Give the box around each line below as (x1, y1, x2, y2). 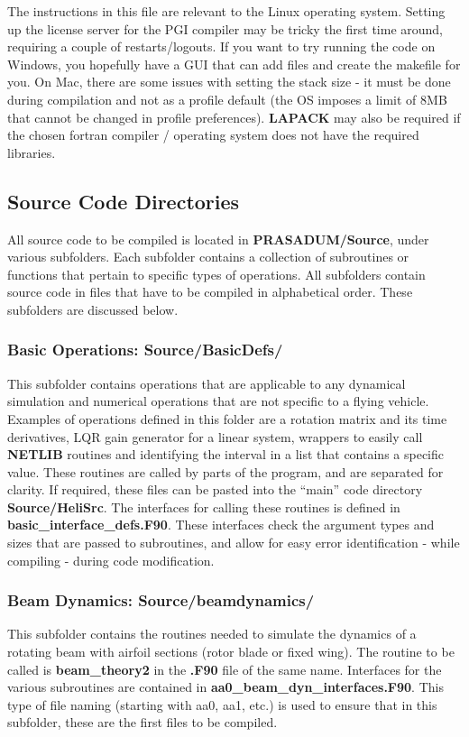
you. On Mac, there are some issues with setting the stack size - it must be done (7, 72, 451, 91)
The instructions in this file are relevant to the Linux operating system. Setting (7, 2, 446, 20)
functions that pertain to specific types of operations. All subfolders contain (7, 264, 426, 283)
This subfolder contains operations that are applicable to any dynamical (7, 373, 406, 392)
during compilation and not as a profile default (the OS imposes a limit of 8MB (7, 89, 447, 108)
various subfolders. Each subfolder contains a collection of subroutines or (7, 247, 409, 266)
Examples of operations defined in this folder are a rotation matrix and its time (7, 409, 447, 428)
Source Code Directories (7, 187, 240, 215)
